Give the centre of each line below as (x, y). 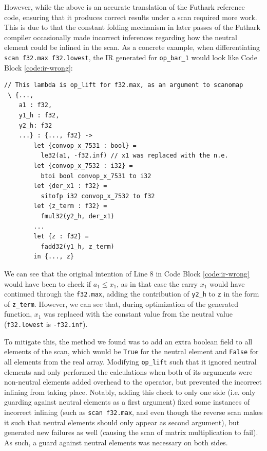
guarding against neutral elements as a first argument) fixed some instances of (127, 402)
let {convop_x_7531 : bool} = (85, 145)
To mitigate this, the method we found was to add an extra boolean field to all (128, 341)
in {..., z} (54, 257)
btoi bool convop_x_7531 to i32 (96, 176)
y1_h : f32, (39, 115)
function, (18, 314)
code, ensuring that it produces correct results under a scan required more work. (131, 17)
